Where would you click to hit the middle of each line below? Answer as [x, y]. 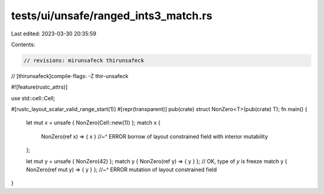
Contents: [23, 44]
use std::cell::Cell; [33, 98]
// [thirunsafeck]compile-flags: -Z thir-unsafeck [70, 76]
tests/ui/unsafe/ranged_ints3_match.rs [112, 16]
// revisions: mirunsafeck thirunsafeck [84, 60]
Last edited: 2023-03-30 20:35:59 [54, 34]
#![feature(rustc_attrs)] [39, 87]
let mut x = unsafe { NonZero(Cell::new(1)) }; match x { [93, 123]
